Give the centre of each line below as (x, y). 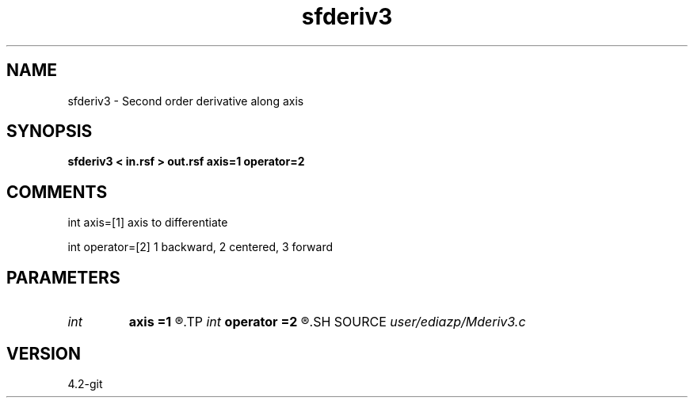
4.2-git (85, 383)
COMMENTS (57, 192)
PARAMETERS (63, 277)
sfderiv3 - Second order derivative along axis (186, 101)
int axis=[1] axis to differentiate (148, 223)
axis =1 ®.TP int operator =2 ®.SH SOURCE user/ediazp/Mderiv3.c (327, 322)
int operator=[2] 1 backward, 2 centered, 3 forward (200, 247)
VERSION (44, 353)
